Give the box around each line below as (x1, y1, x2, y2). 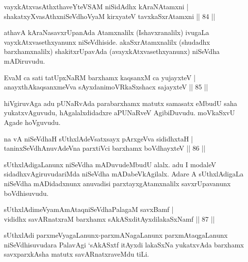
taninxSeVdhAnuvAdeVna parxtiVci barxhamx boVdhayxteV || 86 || (4, 143, 206, 153)
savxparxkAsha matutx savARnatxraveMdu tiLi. (4, 249, 149, 259)
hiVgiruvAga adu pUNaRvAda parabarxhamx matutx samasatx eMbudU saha (4, 98, 237, 108)
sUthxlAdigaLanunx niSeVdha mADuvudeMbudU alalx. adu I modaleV (4, 159, 216, 169)
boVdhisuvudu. (4, 188, 49, 198)
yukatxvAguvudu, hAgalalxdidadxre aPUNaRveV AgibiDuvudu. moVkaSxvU (4, 107, 235, 118)
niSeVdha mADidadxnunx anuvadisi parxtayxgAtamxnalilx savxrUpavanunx (4, 178, 231, 188)
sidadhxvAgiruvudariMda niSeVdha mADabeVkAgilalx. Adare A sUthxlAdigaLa (4, 169, 244, 179)
